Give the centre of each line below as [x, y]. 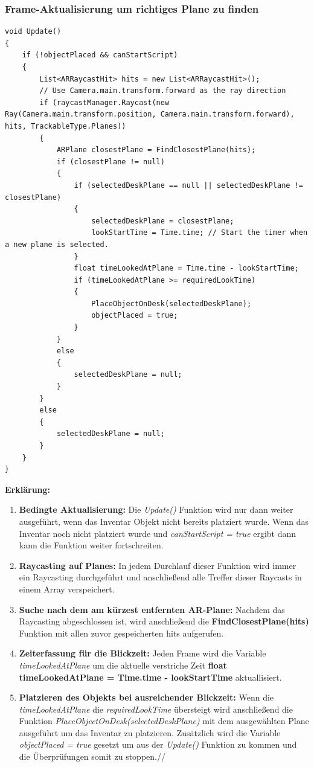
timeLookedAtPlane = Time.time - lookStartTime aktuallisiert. [150, 677]
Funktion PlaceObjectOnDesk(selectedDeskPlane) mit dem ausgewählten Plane [164, 721]
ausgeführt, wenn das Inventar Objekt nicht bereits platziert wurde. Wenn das [164, 521]
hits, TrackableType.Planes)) [66, 126]
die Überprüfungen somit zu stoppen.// [92, 756]
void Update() [33, 32]
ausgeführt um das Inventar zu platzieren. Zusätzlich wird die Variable [150, 732]
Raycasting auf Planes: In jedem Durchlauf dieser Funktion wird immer [158, 565]
